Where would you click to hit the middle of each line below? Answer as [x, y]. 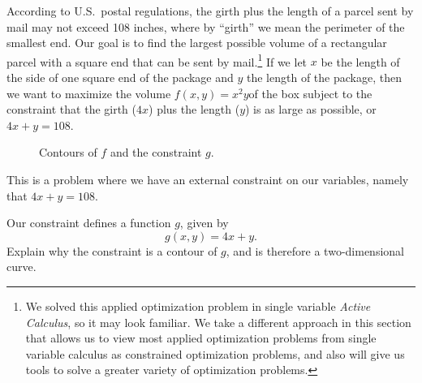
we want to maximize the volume [89, 93]
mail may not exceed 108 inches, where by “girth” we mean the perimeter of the [206, 26]
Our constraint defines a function [89, 223]
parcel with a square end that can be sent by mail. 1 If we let [157, 60]
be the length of [360, 61]
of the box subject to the [310, 93]
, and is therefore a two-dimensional [315, 250]
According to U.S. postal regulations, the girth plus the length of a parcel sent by [210, 11]
